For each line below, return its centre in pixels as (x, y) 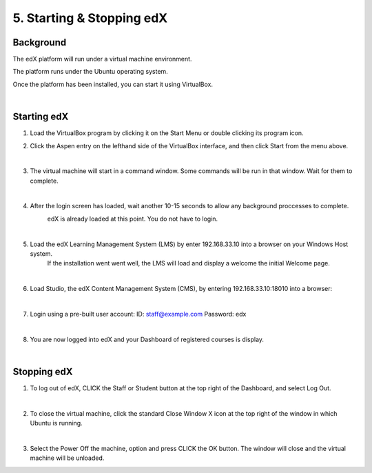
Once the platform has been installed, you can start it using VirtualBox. (113, 84)
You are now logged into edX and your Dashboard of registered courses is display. (147, 339)
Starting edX (41, 117)
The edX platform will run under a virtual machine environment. (102, 59)
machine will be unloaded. (67, 458)
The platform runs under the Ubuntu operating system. (90, 72)
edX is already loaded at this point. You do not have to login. (133, 219)
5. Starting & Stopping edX (90, 18)
